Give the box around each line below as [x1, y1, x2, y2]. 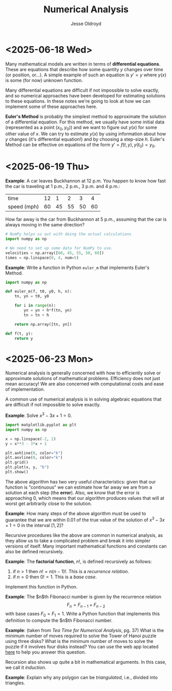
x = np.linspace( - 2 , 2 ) [5, 436, 56, 442]
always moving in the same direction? [5, 222, 85, 228]
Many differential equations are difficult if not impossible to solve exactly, [5, 87, 160, 93]
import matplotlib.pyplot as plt [5, 423, 77, 428]
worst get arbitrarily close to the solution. [5, 500, 92, 507]
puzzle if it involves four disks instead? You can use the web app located [5, 644, 159, 650]
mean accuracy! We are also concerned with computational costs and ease [5, 381, 164, 387]
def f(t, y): [5, 331, 33, 336]
